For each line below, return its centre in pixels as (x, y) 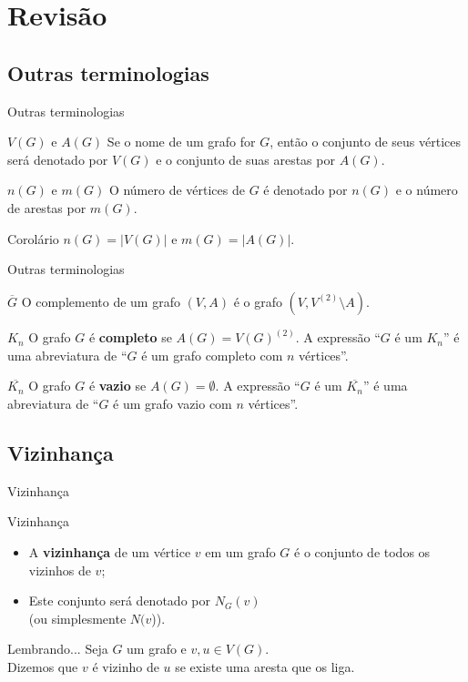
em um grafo (240, 551)
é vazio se (117, 386)
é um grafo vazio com (173, 403)
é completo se (130, 337)
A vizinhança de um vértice (110, 551)
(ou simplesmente (77, 618)
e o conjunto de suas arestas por (245, 159)
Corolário (33, 238)
